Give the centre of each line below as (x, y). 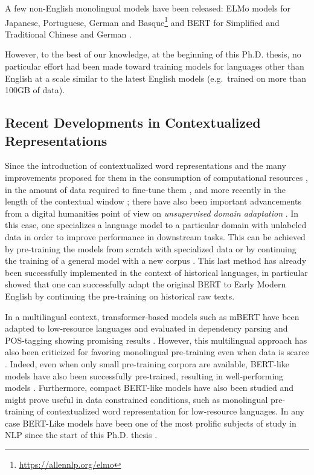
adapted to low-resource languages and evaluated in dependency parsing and (146, 328)
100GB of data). (35, 90)
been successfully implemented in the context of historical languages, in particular (156, 272)
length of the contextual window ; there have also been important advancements (153, 201)
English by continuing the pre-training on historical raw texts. (120, 296)
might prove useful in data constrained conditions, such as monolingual (136, 399)
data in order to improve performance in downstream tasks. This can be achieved (155, 236)
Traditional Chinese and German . (68, 34)
